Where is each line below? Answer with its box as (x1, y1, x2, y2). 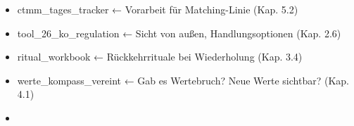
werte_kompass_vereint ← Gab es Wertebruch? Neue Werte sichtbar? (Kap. (17, 73, 349, 87)
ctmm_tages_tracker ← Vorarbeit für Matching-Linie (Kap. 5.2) (17, 2, 298, 16)
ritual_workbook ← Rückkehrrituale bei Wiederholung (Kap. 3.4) (17, 49, 303, 64)
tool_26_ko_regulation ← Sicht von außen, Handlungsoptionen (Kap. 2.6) (17, 25, 341, 40)
